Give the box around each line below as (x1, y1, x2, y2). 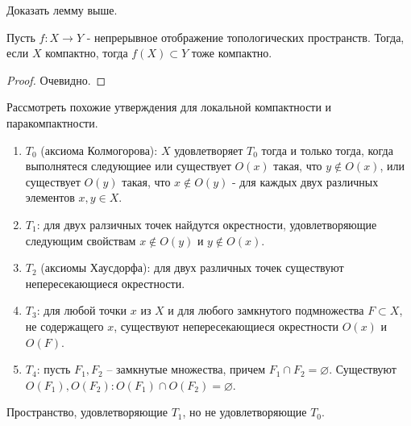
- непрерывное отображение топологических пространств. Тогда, (86, 28, 405, 45)
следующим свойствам (25, 232, 136, 248)
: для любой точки (36, 302, 127, 319)
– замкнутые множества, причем (106, 361, 266, 378)
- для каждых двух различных (231, 173, 379, 190)
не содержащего (25, 317, 104, 334)
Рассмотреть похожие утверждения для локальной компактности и (6, 98, 332, 115)
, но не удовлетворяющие (182, 403, 307, 420)
